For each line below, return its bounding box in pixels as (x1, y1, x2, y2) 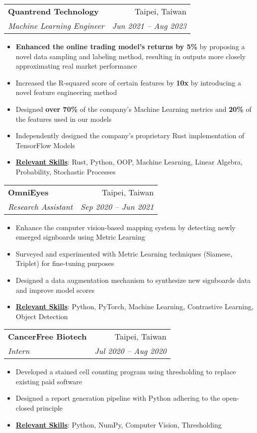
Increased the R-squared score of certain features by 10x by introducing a (15, 77, 241, 87)
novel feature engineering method (15, 87, 117, 97)
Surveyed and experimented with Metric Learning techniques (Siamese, (15, 248, 233, 259)
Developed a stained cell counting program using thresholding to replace (15, 366, 236, 377)
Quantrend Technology (8, 5, 99, 17)
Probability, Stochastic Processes (15, 166, 116, 176)
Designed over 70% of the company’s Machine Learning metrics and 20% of (15, 103, 252, 114)
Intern (8, 345, 30, 357)
